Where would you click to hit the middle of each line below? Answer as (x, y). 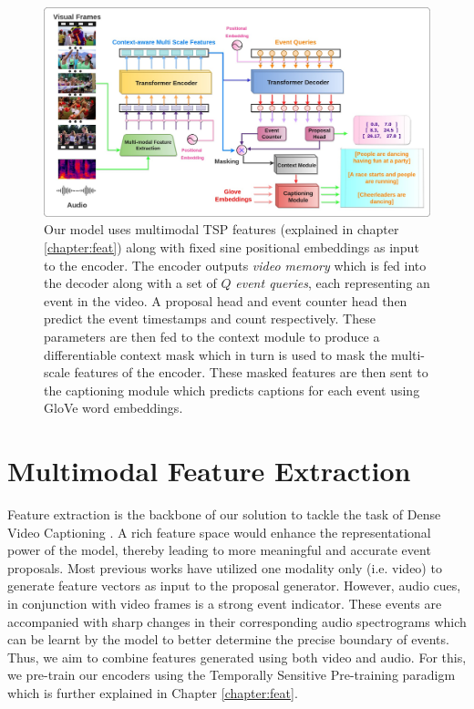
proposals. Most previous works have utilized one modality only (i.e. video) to (225, 567)
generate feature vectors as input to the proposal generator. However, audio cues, (234, 586)
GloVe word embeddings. (113, 408)
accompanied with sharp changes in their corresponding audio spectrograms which (237, 621)
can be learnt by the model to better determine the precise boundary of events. (228, 639)
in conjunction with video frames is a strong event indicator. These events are (225, 604)
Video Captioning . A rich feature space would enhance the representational (219, 532)
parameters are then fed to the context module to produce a (212, 336)
